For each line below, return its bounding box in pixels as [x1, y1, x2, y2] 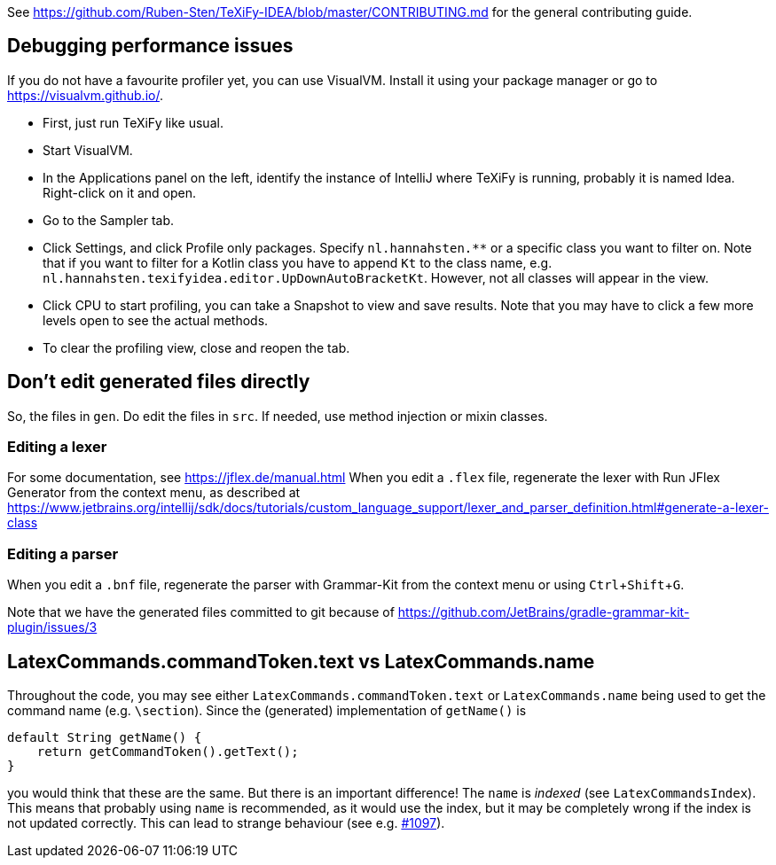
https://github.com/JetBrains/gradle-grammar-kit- [397, 604, 690, 620]
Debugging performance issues [7, 35, 294, 58]
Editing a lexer [7, 438, 107, 456]
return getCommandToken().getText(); [36, 744, 299, 760]
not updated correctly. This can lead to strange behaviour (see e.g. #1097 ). [7, 815, 445, 831]
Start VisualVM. [43, 142, 133, 158]
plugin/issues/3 [7, 620, 98, 635]
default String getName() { [7, 730, 202, 745]
